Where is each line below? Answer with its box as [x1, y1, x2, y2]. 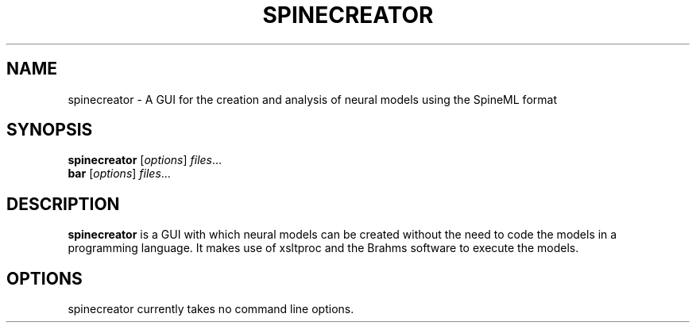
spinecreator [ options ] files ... [68, 153, 222, 167]
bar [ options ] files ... [68, 166, 171, 181]
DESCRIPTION [6, 193, 120, 214]
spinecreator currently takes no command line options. [68, 302, 354, 316]
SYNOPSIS [6, 120, 93, 140]
